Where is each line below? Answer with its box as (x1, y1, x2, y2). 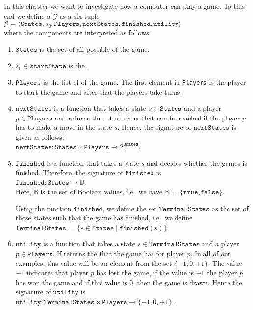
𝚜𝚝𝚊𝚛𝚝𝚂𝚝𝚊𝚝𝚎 (30, 63, 66, 70)
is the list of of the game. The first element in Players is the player (43, 76, 246, 87)
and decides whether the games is (147, 158, 248, 168)
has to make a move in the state (15, 122, 112, 132)
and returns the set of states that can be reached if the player (55, 112, 240, 122)
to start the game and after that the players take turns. (15, 86, 182, 96)
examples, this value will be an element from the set (15, 258, 172, 268)
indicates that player (26, 267, 89, 278)
